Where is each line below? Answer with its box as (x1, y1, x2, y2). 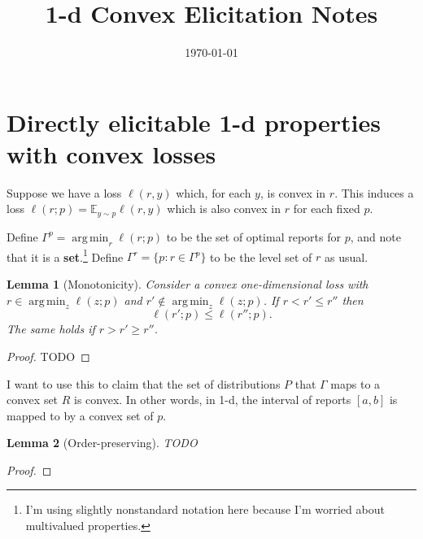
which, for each (176, 184, 251, 201)
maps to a (330, 375, 381, 392)
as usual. (324, 248, 368, 265)
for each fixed (293, 200, 360, 217)
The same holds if (7, 320, 95, 337)
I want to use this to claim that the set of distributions (7, 375, 281, 392)
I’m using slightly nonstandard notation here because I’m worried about (25, 501, 385, 518)
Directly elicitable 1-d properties (7, 105, 381, 138)
